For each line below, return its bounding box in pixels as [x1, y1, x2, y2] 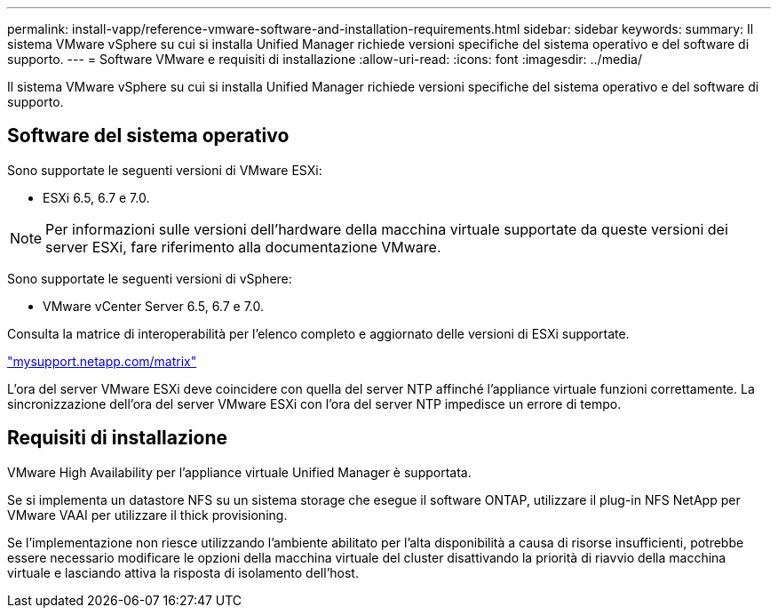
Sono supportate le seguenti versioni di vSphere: [7, 270, 292, 286]
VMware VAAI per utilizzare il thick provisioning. [7, 507, 288, 523]
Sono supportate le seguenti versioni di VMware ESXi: [7, 162, 322, 178]
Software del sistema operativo [7, 124, 290, 148]
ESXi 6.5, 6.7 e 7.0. [43, 189, 150, 205]
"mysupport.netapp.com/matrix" [7, 353, 197, 369]
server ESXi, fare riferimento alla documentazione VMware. [45, 237, 441, 256]
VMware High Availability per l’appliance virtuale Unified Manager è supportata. [7, 464, 472, 480]
